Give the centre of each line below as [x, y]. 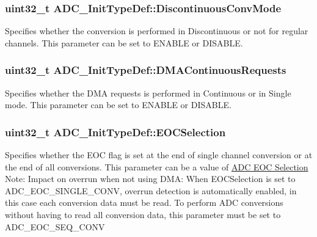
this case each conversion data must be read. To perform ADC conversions [144, 202]
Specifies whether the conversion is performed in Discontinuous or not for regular [157, 31]
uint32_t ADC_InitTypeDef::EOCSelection [115, 132]
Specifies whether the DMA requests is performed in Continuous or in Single [148, 93]
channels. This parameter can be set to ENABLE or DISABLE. [124, 42]
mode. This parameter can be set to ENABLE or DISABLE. [118, 105]
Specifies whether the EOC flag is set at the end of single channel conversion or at [159, 155]
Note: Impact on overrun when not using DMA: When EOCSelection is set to [150, 179]
